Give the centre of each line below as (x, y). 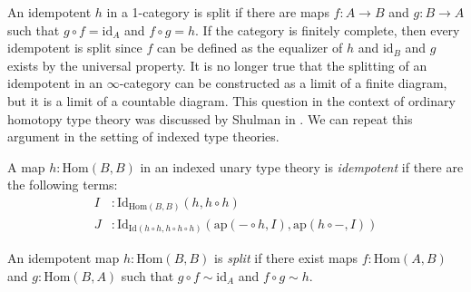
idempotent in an (55, 83)
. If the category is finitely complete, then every (328, 29)
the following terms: (63, 185)
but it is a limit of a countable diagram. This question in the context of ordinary (231, 100)
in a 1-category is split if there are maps (218, 12)
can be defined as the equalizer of (250, 48)
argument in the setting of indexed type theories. (143, 136)
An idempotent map (64, 258)
